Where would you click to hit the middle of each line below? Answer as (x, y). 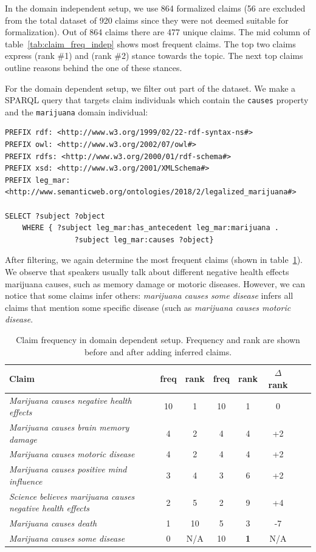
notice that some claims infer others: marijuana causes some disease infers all (149, 295)
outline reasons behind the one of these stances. (94, 67)
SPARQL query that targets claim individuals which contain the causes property (157, 100)
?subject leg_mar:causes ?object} (144, 240)
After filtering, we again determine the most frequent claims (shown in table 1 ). (154, 260)
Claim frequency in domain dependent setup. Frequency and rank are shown (158, 339)
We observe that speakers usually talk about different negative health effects (147, 271)
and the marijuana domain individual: (77, 111)
